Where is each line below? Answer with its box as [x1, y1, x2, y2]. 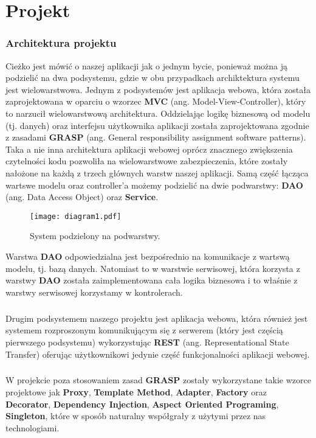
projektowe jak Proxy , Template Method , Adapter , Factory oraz [5, 386, 267, 398]
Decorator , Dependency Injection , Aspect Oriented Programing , [5, 397, 279, 410]
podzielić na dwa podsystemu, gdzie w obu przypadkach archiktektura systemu [5, 71, 300, 84]
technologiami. [5, 421, 60, 434]
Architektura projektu [5, 35, 117, 50]
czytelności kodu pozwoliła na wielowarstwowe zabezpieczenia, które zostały [5, 155, 288, 167]
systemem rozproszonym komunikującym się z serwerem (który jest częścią [5, 324, 283, 336]
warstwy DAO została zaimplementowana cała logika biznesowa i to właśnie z [5, 274, 298, 287]
